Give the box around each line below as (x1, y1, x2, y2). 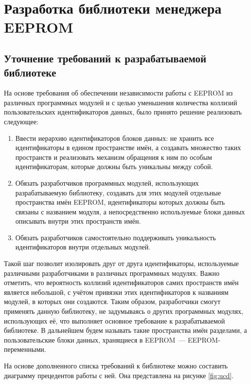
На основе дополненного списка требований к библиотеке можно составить (4, 361, 228, 370)
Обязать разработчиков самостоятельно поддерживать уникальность (15, 232, 216, 242)
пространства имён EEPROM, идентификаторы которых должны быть (15, 197, 225, 207)
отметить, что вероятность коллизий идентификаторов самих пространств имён (4, 277, 239, 288)
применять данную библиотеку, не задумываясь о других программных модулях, (4, 306, 243, 316)
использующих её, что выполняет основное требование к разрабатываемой (4, 315, 225, 326)
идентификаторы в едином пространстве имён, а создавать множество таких (15, 142, 241, 153)
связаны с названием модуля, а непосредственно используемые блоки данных (15, 206, 245, 216)
